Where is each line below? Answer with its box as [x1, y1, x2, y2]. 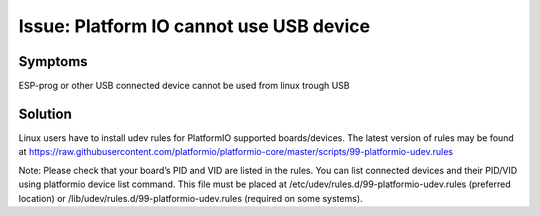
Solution [18, 105, 72, 122]
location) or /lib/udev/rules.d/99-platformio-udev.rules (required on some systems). [18, 192, 364, 204]
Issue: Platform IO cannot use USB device [18, 15, 370, 37]
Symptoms [18, 53, 89, 70]
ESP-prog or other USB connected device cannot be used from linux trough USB [18, 80, 350, 92]
